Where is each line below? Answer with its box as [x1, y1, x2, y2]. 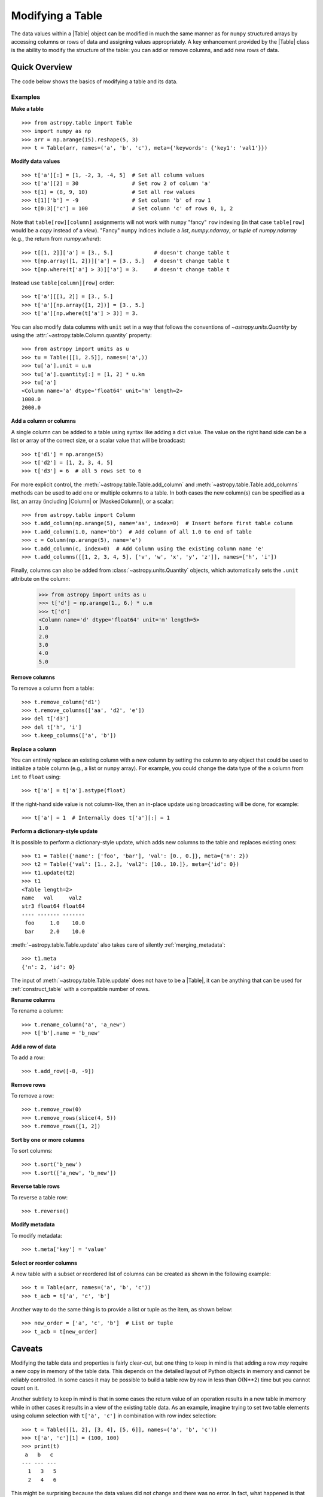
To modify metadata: [11, 1232, 62, 1239]
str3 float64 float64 [22, 903, 85, 910]
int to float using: [11, 773, 61, 780]
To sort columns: [11, 1147, 53, 1154]
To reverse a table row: [11, 1193, 68, 1201]
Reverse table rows [11, 1183, 60, 1190]
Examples [11, 93, 41, 101]
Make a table [11, 105, 44, 113]
